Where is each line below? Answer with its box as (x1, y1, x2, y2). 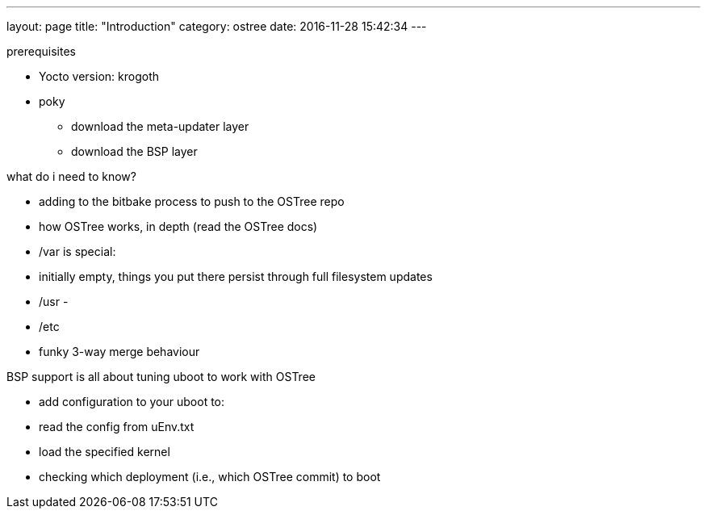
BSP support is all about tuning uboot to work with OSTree (6, 370, 316, 383)
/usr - (39, 295, 69, 308)
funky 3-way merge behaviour (39, 345, 200, 358)
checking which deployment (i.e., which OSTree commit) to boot (39, 470, 381, 484)
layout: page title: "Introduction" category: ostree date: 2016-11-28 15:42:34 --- (6, 19, 427, 33)
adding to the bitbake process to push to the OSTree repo (39, 195, 345, 208)
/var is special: (39, 245, 116, 258)
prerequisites (6, 44, 76, 58)
